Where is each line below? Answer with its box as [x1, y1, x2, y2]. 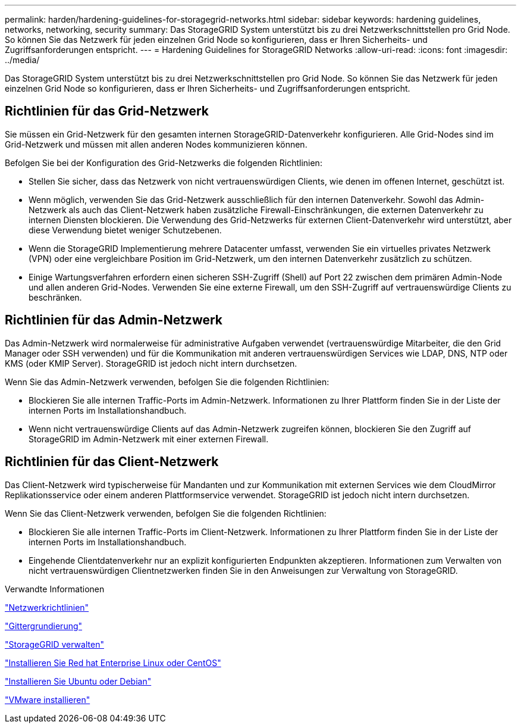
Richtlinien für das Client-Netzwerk [5, 454, 219, 470]
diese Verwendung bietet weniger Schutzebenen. [29, 224, 222, 235]
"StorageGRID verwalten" [5, 639, 104, 649]
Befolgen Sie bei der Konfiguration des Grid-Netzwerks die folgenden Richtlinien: [5, 157, 322, 168]
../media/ [5, 55, 40, 65]
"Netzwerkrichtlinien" [5, 602, 89, 613]
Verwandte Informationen [5, 583, 105, 594]
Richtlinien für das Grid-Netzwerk [5, 104, 209, 119]
